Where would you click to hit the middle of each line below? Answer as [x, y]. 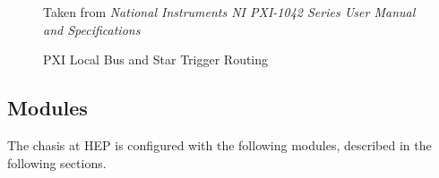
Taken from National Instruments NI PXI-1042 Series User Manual [229, 12]
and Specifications [92, 29]
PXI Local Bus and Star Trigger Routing [156, 59]
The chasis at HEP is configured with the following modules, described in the [219, 144]
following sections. [57, 162]
